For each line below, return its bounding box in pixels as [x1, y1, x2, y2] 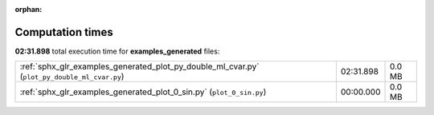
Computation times [14, 25, 113, 39]
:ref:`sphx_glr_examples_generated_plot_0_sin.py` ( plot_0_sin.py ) [19, 86, 267, 97]
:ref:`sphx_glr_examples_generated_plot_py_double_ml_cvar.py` [19, 61, 260, 72]
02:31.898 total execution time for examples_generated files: [14, 46, 220, 56]
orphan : [14, 5, 43, 14]
